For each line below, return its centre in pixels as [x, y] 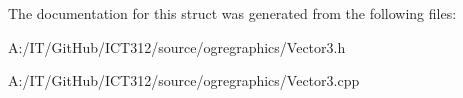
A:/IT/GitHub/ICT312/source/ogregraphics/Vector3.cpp [184, 80]
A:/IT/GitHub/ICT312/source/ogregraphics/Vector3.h [177, 46]
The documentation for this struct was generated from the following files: [232, 13]
